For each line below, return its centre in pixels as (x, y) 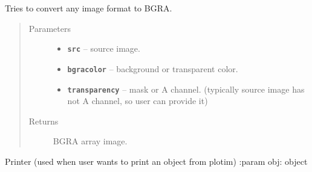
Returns (44, 121)
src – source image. (104, 48)
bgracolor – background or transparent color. (153, 68)
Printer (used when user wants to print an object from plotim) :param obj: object (156, 161)
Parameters (50, 28)
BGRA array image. (90, 141)
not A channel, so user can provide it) (138, 101)
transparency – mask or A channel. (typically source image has (186, 89)
